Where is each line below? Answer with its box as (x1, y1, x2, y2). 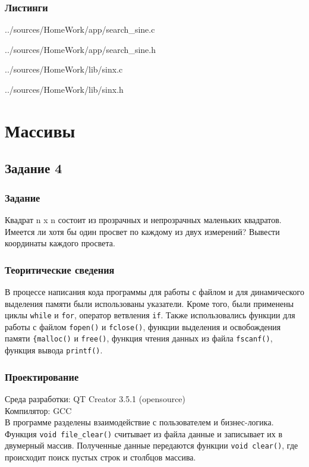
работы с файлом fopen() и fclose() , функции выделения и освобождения (5, 320, 281, 333)
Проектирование (5, 369, 79, 384)
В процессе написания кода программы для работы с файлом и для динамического (5, 285, 304, 297)
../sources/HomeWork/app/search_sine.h (5, 43, 156, 55)
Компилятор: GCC (5, 404, 72, 416)
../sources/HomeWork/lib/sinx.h (5, 83, 124, 95)
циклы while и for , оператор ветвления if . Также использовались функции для (5, 309, 295, 321)
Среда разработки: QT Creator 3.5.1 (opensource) (5, 393, 186, 405)
